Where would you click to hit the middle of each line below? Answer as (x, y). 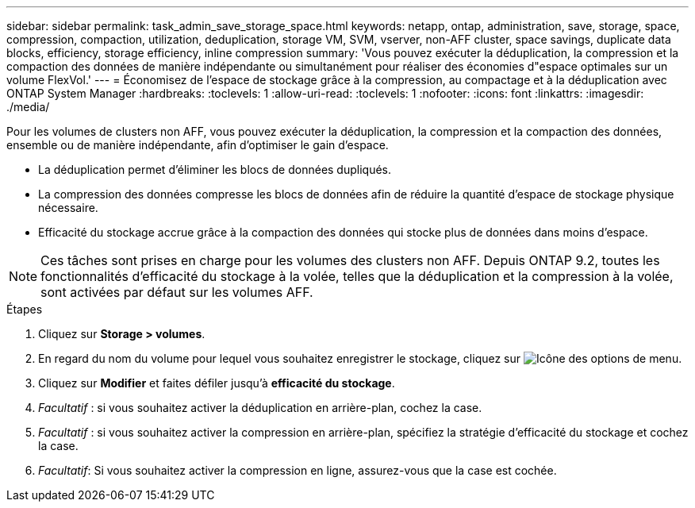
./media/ (28, 107)
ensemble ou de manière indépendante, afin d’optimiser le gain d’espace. (198, 145)
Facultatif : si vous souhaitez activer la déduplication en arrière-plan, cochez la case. (260, 408)
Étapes (25, 309)
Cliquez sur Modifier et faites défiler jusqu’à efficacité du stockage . (217, 383)
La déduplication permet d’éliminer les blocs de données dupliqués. (215, 169)
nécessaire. (68, 208)
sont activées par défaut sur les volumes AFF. (177, 292)
